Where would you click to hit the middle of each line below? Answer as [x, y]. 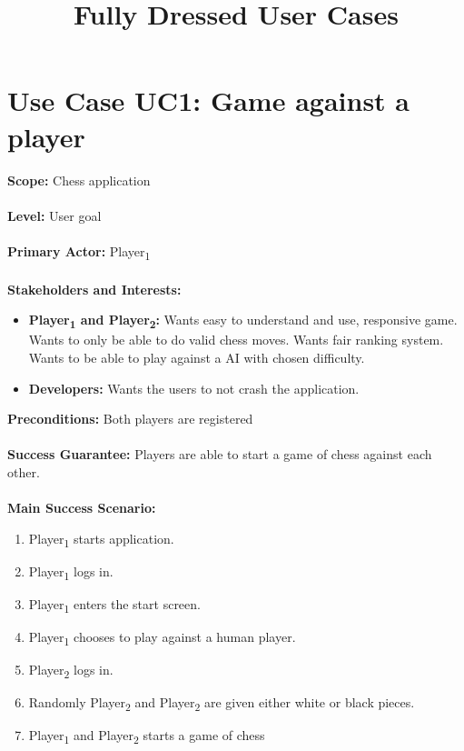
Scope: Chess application [79, 180]
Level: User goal [54, 215]
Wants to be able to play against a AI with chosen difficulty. [197, 357]
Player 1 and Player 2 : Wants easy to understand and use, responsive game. [243, 320]
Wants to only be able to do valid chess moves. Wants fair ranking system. [236, 340]
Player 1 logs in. [71, 572]
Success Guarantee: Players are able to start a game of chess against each [220, 454]
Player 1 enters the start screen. [114, 605]
